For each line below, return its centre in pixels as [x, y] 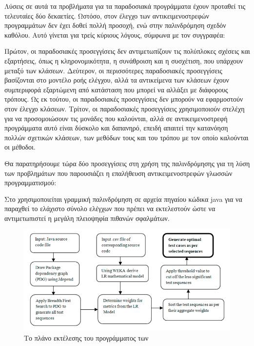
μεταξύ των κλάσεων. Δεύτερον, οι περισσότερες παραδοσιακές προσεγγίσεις [113, 70]
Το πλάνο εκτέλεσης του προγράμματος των [86, 337]
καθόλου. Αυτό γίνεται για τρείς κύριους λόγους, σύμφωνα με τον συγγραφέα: [115, 34]
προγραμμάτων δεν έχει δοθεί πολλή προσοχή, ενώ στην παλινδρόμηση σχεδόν [115, 25]
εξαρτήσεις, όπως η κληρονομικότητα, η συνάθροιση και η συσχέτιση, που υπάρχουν [124, 60]
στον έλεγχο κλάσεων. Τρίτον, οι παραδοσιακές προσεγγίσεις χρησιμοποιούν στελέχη [125, 108]
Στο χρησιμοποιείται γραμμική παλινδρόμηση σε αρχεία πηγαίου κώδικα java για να [123, 199]
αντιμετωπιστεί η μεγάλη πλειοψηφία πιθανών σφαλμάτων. [87, 218]
